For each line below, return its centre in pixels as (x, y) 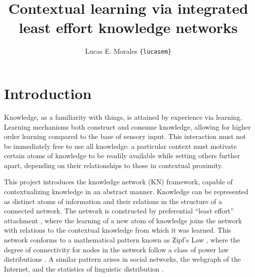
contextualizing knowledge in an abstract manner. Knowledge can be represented (126, 191)
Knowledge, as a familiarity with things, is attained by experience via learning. (123, 117)
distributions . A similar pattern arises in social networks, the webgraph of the (123, 259)
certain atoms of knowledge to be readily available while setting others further (122, 156)
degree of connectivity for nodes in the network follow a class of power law (116, 249)
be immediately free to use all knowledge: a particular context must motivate (120, 146)
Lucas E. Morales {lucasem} (128, 51)
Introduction (48, 93)
